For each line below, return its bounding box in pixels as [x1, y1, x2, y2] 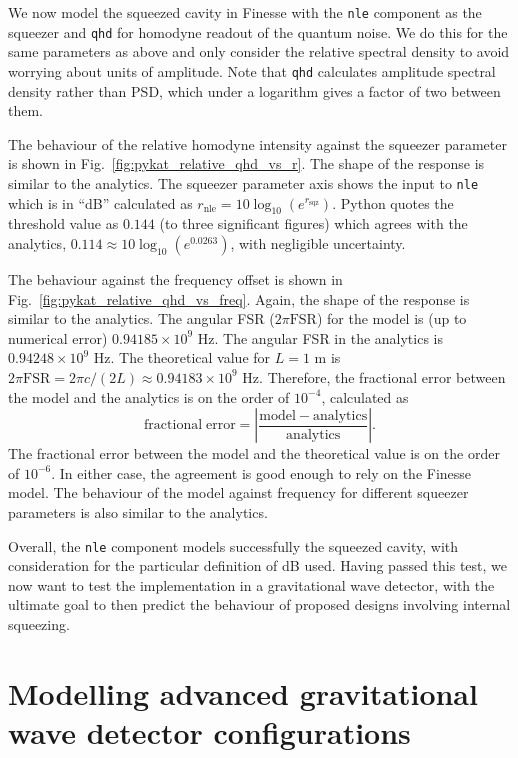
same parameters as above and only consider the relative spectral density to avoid [8, 41, 510, 62]
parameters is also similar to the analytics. [8, 501, 268, 522]
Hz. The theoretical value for [93, 347, 271, 368]
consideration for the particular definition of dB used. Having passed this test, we [8, 555, 507, 576]
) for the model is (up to [316, 308, 467, 329]
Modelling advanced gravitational [8, 672, 478, 713]
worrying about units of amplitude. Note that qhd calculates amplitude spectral [8, 60, 496, 81]
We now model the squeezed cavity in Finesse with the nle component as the [8, 2, 482, 22]
